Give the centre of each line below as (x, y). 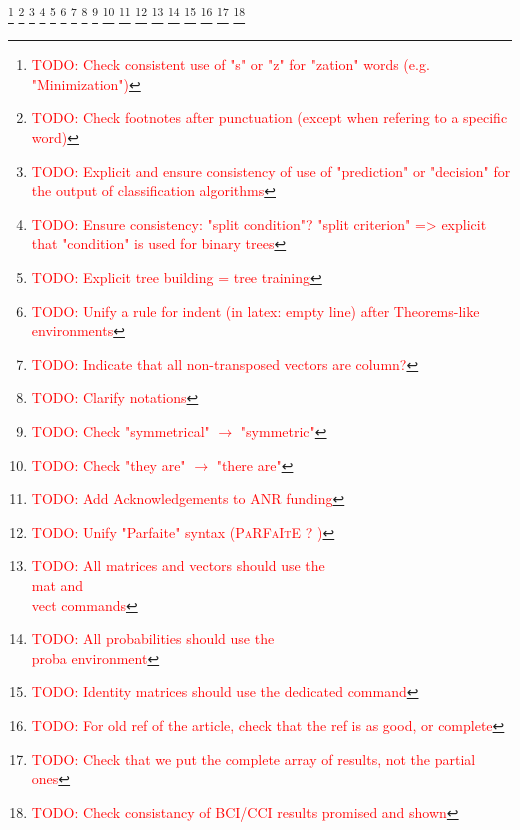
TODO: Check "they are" (108, 464)
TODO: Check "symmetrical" (120, 430)
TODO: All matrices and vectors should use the (178, 565)
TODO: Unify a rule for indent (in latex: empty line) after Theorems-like (255, 310)
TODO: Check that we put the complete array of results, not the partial (253, 758)
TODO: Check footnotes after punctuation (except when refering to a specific (269, 117)
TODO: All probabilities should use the (153, 638)
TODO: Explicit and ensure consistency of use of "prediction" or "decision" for (271, 170)
